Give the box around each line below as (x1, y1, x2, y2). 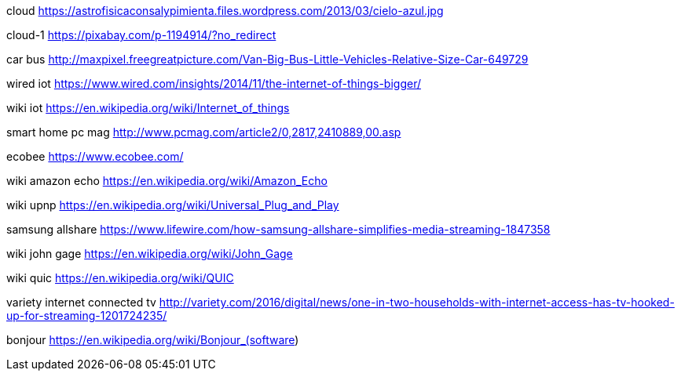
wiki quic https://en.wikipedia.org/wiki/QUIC (6, 271, 234, 285)
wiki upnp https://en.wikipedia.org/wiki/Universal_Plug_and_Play (6, 198, 339, 212)
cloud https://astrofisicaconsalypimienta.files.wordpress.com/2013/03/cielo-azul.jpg (6, 4, 444, 17)
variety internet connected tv (6, 295, 156, 309)
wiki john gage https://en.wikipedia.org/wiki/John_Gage (6, 247, 293, 260)
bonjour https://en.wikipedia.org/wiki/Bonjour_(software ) (6, 333, 299, 346)
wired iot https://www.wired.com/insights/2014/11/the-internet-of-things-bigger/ (6, 77, 421, 90)
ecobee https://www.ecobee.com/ (6, 150, 184, 163)
